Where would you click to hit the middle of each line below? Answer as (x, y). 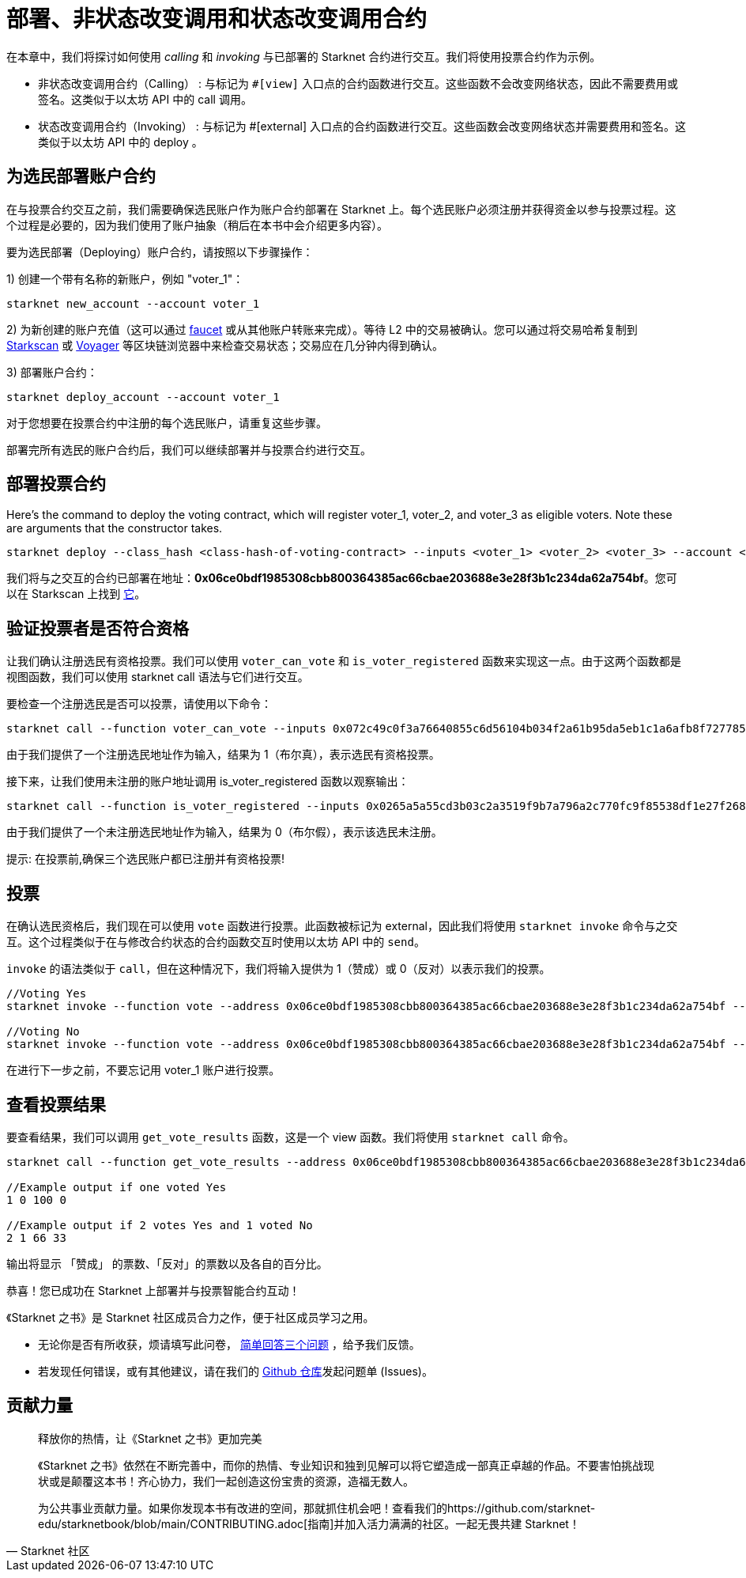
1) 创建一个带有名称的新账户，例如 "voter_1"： (125, 278)
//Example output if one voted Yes (117, 1187)
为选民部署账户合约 (81, 176)
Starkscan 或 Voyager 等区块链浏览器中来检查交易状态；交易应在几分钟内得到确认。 (225, 345)
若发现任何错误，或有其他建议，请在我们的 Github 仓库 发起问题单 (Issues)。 (235, 1371)
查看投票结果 (56, 1104)
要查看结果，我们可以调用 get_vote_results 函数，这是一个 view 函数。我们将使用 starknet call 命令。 (290, 1137)
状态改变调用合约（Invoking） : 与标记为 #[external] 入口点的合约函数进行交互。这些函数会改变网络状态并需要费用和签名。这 (362, 126)
